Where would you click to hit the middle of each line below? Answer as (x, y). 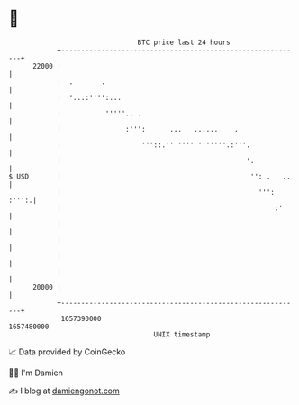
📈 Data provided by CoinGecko (67, 352)
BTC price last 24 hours (184, 42)
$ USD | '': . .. (150, 176)
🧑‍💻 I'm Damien (36, 373)
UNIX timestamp (182, 334)
